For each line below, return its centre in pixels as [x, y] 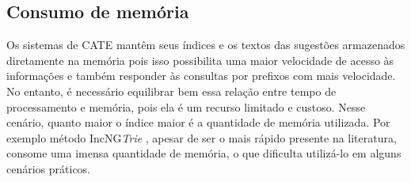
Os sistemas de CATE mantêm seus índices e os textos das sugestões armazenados [206, 45]
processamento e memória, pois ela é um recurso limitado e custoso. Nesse [186, 106]
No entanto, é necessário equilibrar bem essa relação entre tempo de [171, 91]
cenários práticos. [49, 168]
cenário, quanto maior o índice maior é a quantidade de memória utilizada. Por [198, 122]
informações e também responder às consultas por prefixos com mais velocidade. [201, 76]
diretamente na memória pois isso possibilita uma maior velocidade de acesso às [200, 60]
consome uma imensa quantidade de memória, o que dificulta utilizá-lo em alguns [204, 153]
